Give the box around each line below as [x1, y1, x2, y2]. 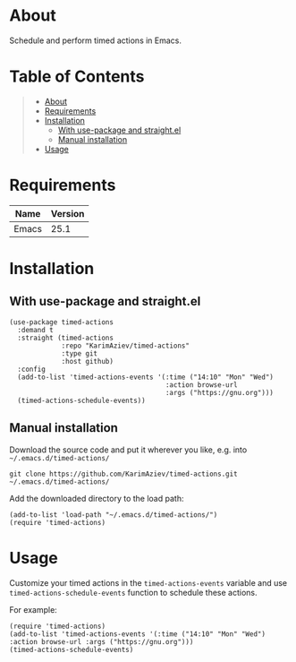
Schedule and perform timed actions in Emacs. [9, 35, 182, 46]
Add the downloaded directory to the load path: [9, 493, 184, 503]
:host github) [61, 357, 114, 365]
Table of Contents [9, 66, 145, 87]
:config [17, 365, 47, 374]
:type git [61, 348, 98, 358]
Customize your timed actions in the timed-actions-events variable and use [9, 577, 288, 588]
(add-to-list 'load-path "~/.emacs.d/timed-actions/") [9, 510, 218, 520]
